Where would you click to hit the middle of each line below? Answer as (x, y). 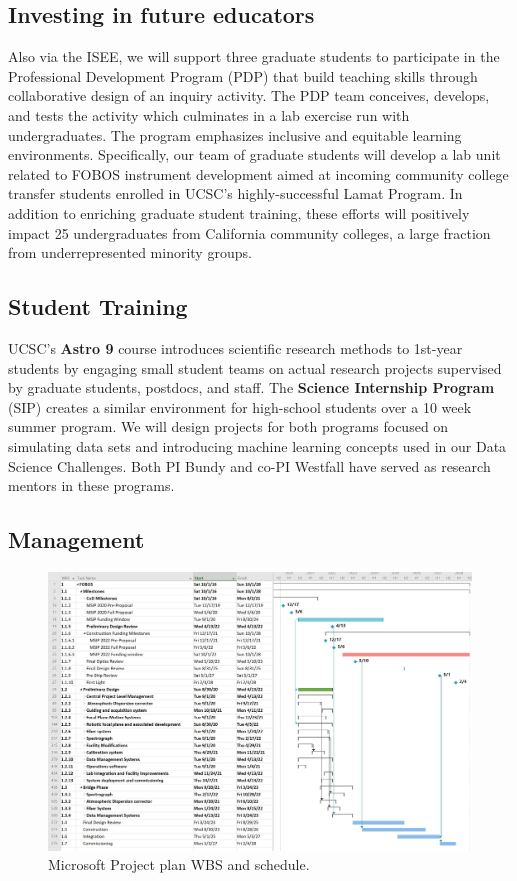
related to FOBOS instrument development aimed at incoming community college (258, 173)
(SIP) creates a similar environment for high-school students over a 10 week (240, 406)
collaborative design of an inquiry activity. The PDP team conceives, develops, (249, 95)
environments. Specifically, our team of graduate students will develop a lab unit (254, 154)
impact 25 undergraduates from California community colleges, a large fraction (249, 232)
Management (76, 539)
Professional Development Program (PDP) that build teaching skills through (243, 75)
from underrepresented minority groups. (130, 252)
